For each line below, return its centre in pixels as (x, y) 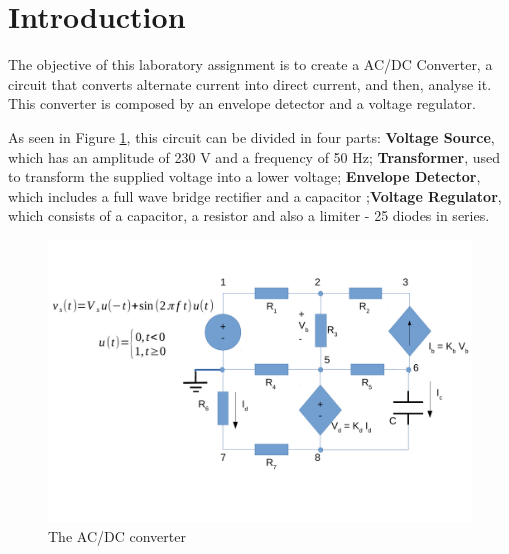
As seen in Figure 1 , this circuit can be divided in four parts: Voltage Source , (251, 136)
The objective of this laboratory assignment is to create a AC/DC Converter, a (250, 64)
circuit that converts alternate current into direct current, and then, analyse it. (250, 83)
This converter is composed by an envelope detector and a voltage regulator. (242, 103)
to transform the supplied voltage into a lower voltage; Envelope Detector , (244, 176)
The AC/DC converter (117, 535)
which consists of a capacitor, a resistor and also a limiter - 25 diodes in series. (249, 215)
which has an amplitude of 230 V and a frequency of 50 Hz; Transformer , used (254, 156)
